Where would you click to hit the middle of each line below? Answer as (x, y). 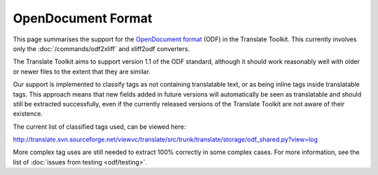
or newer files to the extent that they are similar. (82, 71)
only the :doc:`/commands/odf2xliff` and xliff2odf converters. (101, 48)
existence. (28, 114)
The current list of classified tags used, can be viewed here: (99, 127)
